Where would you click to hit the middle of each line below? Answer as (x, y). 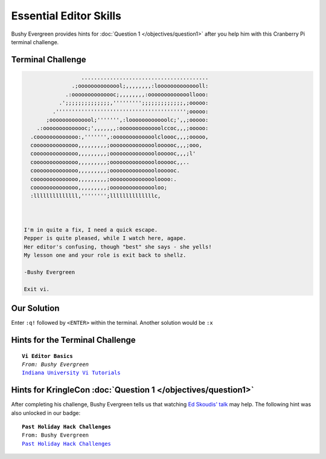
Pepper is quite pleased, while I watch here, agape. (105, 238)
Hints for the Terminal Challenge (73, 340)
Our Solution (35, 308)
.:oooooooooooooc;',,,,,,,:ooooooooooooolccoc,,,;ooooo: (123, 128)
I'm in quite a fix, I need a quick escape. (91, 229)
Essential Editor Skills (66, 16)
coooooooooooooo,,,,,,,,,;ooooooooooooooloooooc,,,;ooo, (116, 145)
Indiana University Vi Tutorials (71, 373)
